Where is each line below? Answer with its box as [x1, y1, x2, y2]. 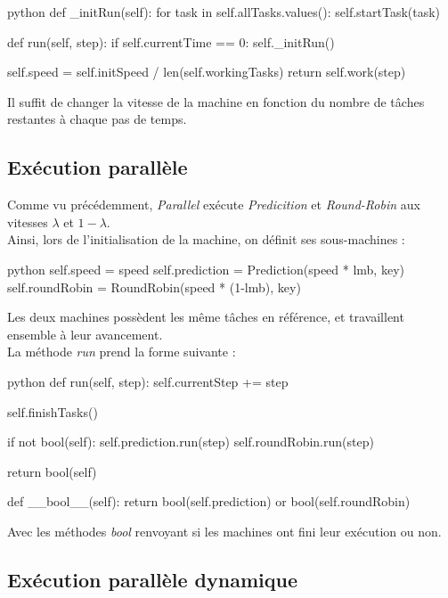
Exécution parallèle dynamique [7, 565, 297, 593]
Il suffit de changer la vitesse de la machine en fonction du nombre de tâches [7, 92, 425, 111]
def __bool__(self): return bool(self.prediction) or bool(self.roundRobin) [7, 492, 411, 511]
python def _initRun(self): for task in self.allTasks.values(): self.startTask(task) [7, 3, 441, 20]
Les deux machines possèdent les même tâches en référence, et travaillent [7, 307, 404, 326]
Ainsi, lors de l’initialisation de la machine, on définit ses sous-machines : [7, 230, 405, 249]
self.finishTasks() [7, 402, 98, 421]
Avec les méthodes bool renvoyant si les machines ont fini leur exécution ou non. [7, 521, 442, 540]
